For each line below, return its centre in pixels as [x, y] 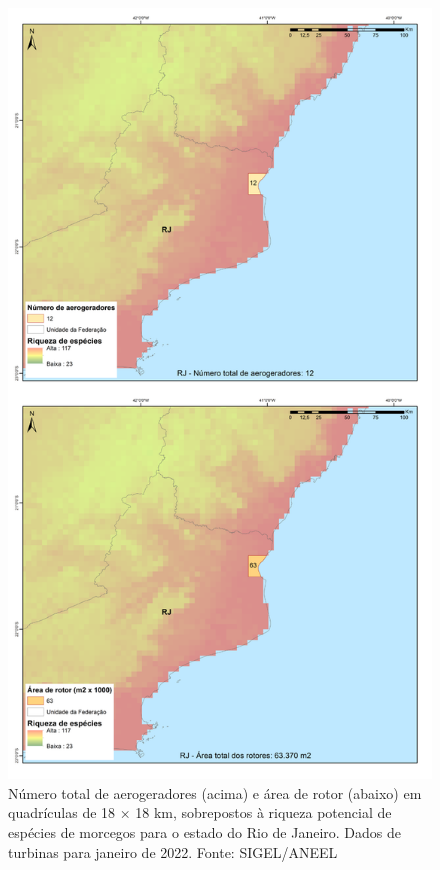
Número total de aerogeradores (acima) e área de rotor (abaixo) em [215, 792]
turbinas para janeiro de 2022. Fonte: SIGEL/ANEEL [173, 851]
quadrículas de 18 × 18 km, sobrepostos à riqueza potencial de [200, 812]
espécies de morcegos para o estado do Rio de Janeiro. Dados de [205, 831]
